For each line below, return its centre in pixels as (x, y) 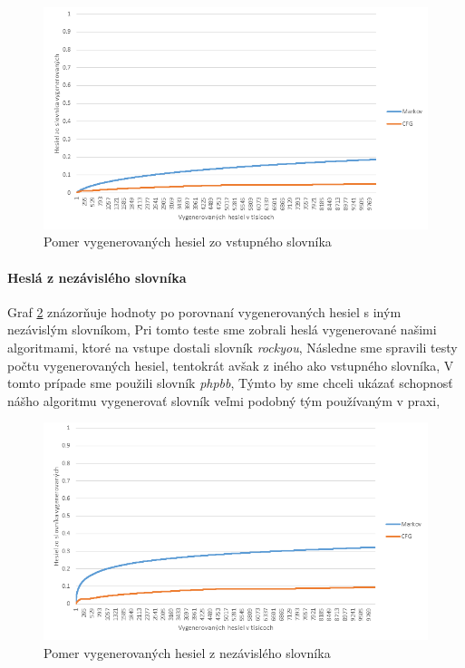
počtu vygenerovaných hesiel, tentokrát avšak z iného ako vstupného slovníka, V (231, 365)
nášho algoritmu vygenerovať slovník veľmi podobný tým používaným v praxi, (224, 400)
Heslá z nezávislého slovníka (97, 277)
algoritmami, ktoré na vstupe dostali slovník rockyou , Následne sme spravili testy (232, 347)
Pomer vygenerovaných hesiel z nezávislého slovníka (187, 652)
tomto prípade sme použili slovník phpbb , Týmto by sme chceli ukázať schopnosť (230, 383)
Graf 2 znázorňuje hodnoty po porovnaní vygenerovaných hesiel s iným (204, 311)
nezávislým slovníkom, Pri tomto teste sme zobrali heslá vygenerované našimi (222, 329)
